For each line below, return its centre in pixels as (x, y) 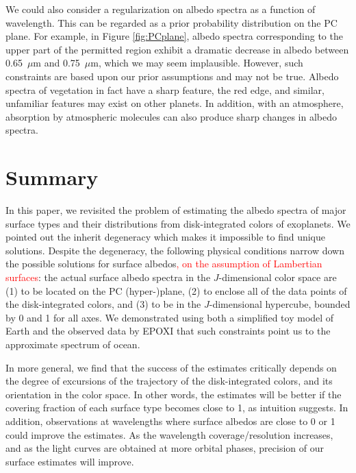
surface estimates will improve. (70, 461)
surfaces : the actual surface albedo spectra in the (108, 277)
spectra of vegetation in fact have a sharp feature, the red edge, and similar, (165, 89)
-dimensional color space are (278, 277)
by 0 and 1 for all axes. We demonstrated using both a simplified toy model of (170, 317)
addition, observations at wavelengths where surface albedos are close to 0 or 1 (170, 421)
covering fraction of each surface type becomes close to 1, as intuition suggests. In (177, 408)
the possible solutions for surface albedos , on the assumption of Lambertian (164, 264)
